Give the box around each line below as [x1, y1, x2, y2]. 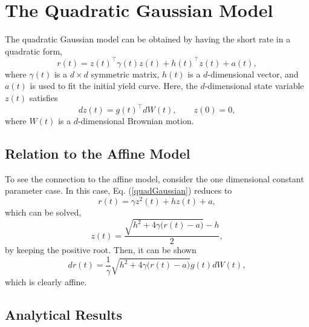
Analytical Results [5, 305, 122, 323]
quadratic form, [5, 44, 62, 57]
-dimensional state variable [204, 79, 304, 92]
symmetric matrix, [91, 67, 160, 80]
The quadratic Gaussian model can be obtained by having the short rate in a [5, 33, 291, 45]
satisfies [29, 91, 58, 104]
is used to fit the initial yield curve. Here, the [30, 79, 198, 92]
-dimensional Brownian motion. [77, 114, 194, 127]
